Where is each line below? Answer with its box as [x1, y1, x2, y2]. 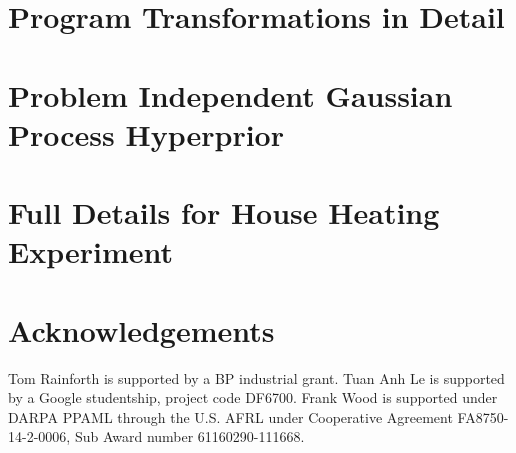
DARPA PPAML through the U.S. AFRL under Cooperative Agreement [8, 406, 453, 427]
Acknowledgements [8, 309, 275, 350]
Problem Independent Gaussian [8, 74, 453, 115]
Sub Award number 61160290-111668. [74, 426, 305, 447]
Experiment [8, 231, 174, 272]
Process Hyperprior [8, 113, 284, 154]
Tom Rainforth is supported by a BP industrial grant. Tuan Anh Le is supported [8, 367, 505, 388]
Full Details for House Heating [8, 192, 440, 233]
